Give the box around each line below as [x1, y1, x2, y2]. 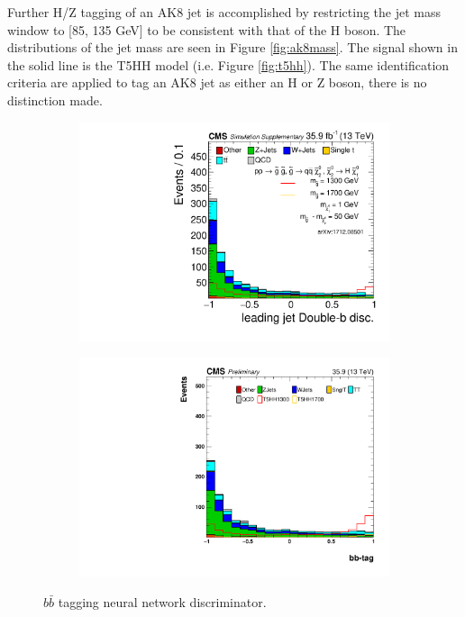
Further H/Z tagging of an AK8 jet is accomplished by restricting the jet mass [7, 3, 441, 21]
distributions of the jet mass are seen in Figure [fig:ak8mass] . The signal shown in [7, 38, 458, 57]
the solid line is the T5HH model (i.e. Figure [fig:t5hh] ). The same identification [7, 55, 450, 74]
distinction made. [7, 90, 103, 109]
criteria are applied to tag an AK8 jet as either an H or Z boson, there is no [7, 73, 427, 92]
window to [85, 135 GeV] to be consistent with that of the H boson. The [7, 20, 406, 39]
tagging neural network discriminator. [58, 592, 267, 611]
